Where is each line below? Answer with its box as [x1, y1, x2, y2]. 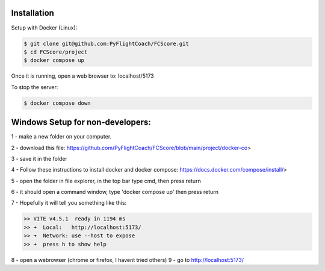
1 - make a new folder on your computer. [11, 133, 112, 140]
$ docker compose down [23, 99, 91, 107]
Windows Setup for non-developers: [11, 117, 152, 128]
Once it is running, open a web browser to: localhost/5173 [11, 72, 154, 79]
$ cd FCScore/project [23, 48, 88, 55]
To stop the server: [11, 83, 58, 90]
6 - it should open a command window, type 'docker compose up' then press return [11, 188, 219, 196]
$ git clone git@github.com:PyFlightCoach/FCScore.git [23, 40, 189, 47]
